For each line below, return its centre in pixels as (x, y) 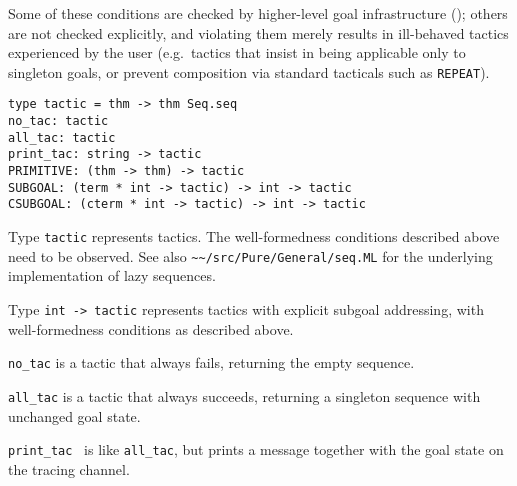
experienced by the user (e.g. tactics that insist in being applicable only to (237, 52)
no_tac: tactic (58, 121)
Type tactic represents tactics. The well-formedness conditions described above (254, 236)
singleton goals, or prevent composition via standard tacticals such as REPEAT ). (249, 71)
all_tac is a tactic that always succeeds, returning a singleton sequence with (244, 395)
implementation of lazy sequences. (112, 275)
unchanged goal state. (74, 415)
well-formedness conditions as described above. (151, 328)
